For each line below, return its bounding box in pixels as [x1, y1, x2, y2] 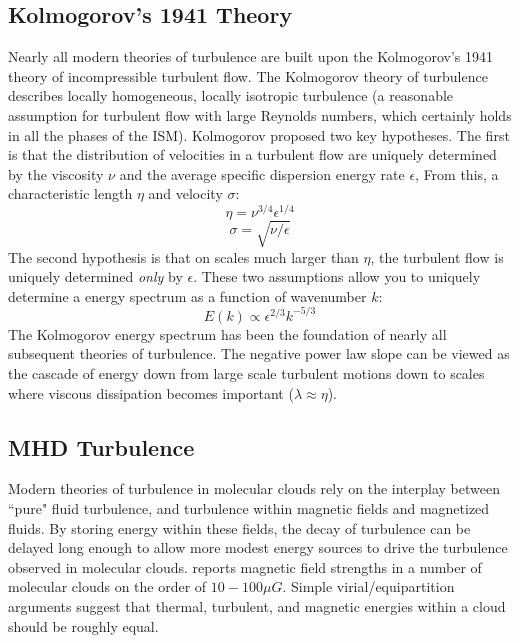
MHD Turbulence [8, 431, 195, 462]
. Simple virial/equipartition [282, 576, 455, 597]
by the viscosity [8, 163, 104, 184]
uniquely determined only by [8, 266, 183, 287]
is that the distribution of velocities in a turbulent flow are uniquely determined [8, 144, 497, 165]
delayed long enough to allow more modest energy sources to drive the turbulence [8, 537, 508, 558]
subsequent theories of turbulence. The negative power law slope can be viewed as [8, 343, 510, 364]
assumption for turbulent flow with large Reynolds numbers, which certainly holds [8, 104, 512, 125]
